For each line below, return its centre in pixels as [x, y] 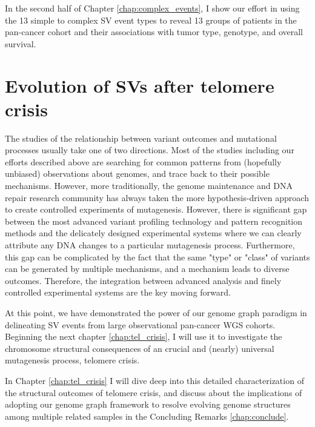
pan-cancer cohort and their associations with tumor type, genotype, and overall [154, 32]
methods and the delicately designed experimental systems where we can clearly [153, 233]
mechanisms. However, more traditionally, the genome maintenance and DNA [149, 186]
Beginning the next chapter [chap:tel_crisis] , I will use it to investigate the [144, 336]
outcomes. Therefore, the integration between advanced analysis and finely [143, 280]
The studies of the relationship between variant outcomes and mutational [141, 138]
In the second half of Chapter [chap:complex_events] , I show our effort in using [152, 8]
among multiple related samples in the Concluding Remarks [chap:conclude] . [147, 416]
